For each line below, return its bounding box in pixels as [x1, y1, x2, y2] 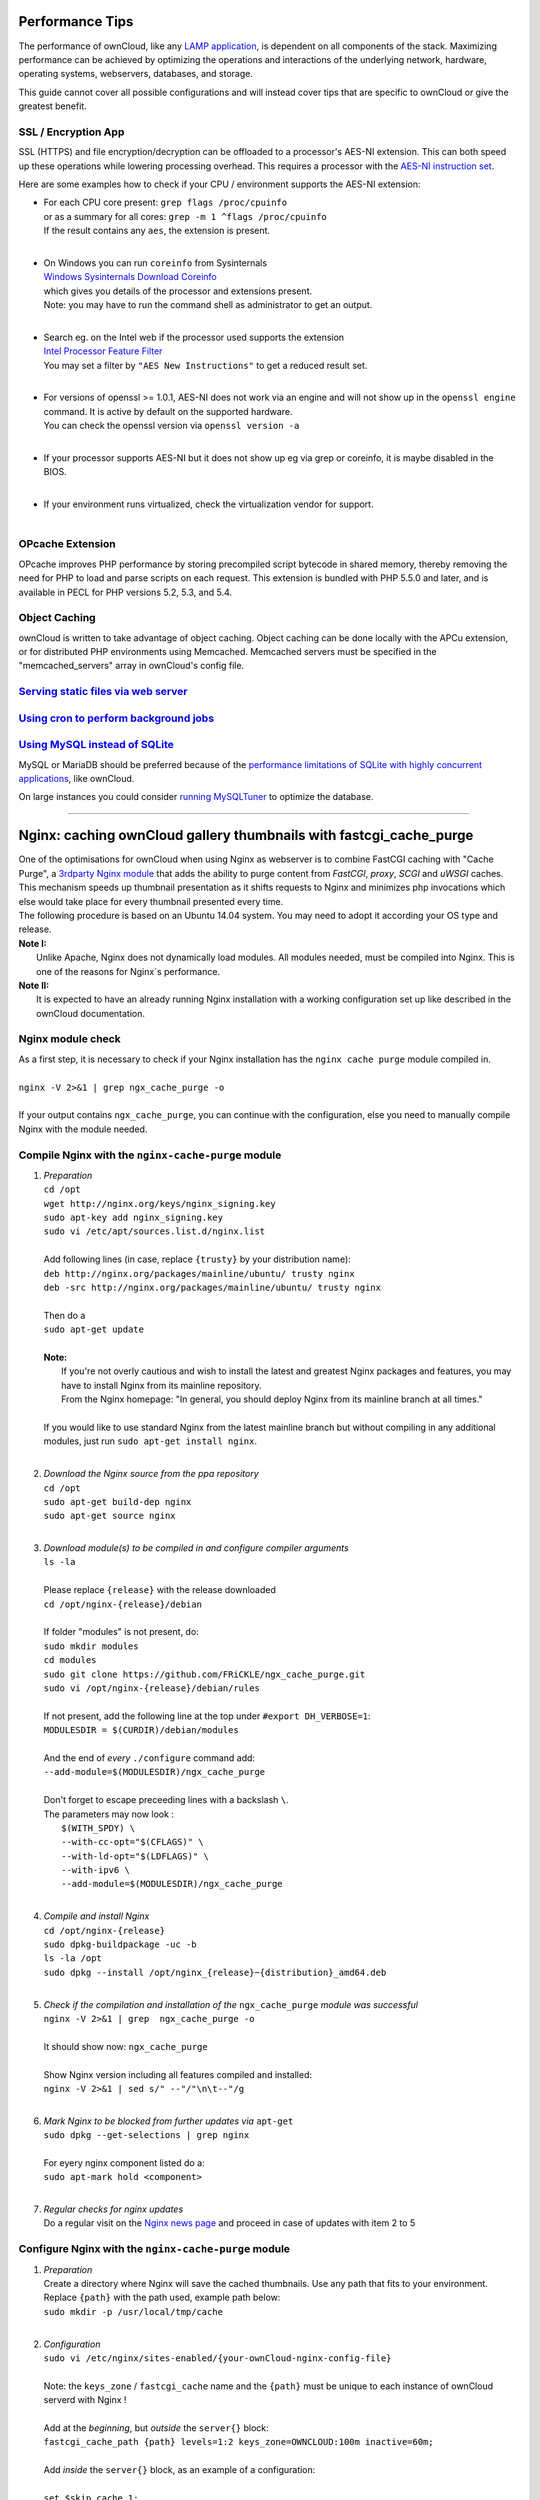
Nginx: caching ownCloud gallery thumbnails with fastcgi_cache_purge [18, 827, 474, 844]
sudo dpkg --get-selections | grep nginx [43, 2130, 250, 2141]
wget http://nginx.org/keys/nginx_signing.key [43, 1198, 276, 1209]
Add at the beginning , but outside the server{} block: [43, 2421, 269, 2434]
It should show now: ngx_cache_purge [43, 2040, 209, 2052]
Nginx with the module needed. [18, 1123, 148, 1135]
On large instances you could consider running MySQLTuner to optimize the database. [18, 791, 374, 803]
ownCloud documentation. [36, 1007, 145, 1019]
